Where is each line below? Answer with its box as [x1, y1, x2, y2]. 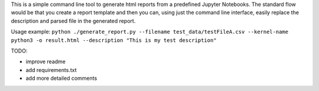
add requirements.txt [25, 66, 77, 73]
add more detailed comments [25, 74, 97, 82]
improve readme [25, 58, 66, 65]
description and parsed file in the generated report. [11, 17, 136, 24]
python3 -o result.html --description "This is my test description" [11, 37, 217, 44]
